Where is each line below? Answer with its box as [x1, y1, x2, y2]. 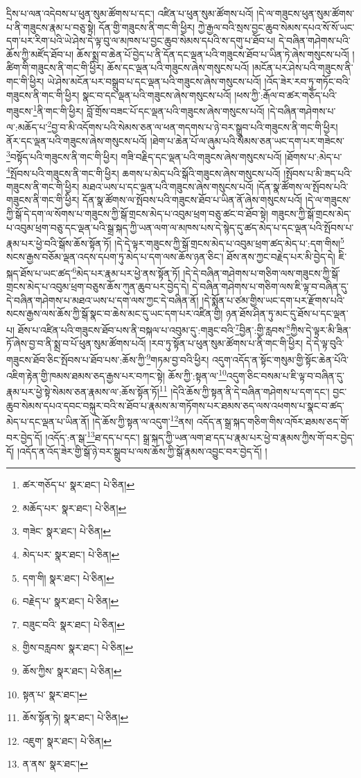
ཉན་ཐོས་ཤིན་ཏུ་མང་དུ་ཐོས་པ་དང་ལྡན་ [226, 306, 349, 321]
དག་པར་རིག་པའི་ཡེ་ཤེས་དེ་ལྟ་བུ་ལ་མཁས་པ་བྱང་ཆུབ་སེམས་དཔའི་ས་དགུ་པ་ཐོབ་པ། [6, 33, 276, 48]
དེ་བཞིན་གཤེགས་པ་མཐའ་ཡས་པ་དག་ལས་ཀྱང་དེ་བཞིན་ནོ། [6, 292, 199, 307]
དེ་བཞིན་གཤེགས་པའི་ [278, 33, 351, 48]
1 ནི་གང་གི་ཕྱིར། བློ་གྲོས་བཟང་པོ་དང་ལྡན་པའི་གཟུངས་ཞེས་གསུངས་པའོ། [33, 102, 265, 118]
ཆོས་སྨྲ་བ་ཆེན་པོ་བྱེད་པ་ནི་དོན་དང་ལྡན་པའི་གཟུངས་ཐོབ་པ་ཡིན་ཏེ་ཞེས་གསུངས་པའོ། [76, 46, 349, 61]
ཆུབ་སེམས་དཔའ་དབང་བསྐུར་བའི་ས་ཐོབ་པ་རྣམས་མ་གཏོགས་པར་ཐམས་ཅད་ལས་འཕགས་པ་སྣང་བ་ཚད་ [6, 398, 344, 412]
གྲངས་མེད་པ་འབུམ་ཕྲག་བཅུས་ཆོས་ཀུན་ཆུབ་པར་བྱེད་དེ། [6, 279, 189, 294]
